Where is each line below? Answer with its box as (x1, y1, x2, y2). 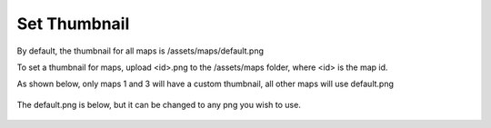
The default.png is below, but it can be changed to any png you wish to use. (16, 99, 302, 110)
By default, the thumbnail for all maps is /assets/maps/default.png (16, 45, 264, 56)
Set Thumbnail (16, 14, 130, 34)
